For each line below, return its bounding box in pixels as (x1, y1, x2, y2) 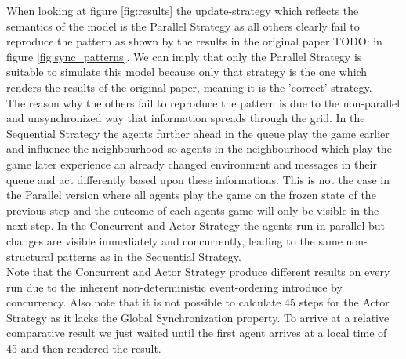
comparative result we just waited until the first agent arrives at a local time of (6, 325, 387, 341)
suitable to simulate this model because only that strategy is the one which (6, 63, 368, 80)
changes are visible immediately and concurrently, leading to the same (6, 232, 343, 248)
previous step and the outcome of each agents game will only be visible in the (6, 201, 379, 218)
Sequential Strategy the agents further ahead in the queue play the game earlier (6, 125, 390, 141)
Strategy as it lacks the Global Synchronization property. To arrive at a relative (6, 309, 390, 325)
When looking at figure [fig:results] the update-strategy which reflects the (6, 2, 359, 18)
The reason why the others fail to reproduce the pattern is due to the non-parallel (6, 94, 401, 111)
